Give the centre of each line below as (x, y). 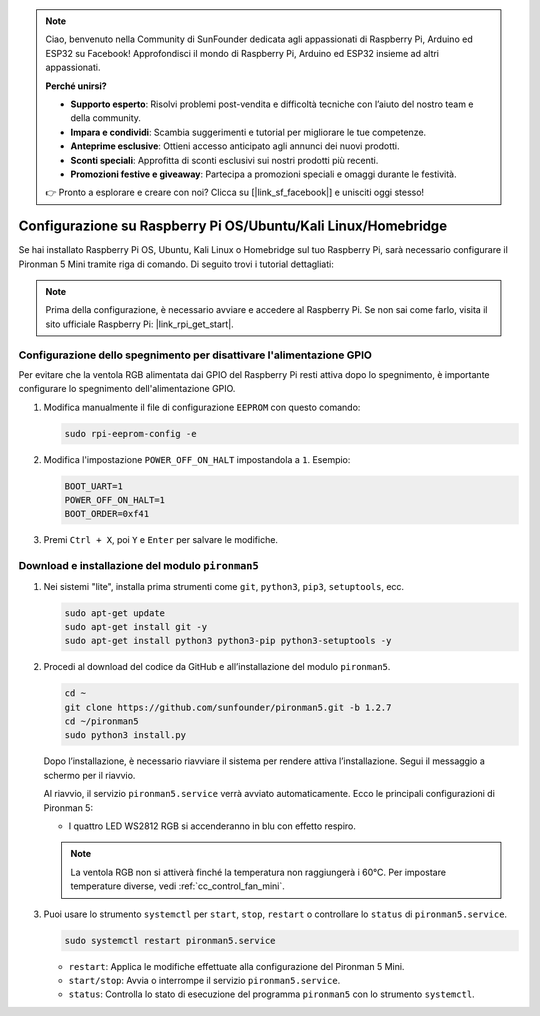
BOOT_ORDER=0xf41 (107, 514)
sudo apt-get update (114, 613)
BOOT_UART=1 (94, 486)
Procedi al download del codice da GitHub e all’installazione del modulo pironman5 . (217, 667)
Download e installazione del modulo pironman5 (138, 566)
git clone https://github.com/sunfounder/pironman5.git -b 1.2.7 (228, 707)
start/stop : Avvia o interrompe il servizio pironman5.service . (204, 980)
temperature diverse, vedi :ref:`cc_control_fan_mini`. (177, 886)
